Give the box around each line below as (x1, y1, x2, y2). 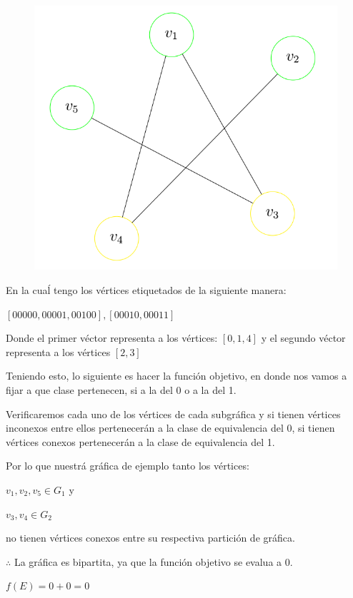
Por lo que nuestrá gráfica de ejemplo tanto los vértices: (6, 458, 249, 473)
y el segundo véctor (261, 330, 346, 345)
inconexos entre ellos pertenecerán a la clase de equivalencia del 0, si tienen (6, 420, 335, 435)
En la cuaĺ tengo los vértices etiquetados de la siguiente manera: (6, 283, 287, 298)
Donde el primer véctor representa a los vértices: (6, 330, 218, 345)
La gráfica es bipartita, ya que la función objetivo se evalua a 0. (14, 554, 293, 569)
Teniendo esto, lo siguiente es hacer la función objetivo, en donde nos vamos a (6, 368, 347, 383)
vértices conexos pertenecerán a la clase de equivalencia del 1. (6, 434, 275, 449)
